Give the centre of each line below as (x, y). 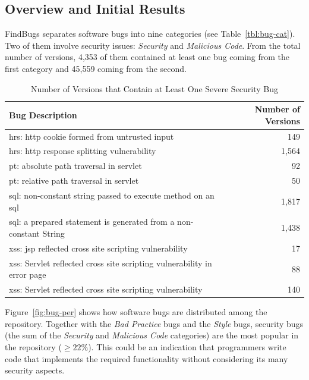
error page (28, 274)
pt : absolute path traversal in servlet (75, 166)
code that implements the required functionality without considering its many (146, 358)
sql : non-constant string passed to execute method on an (112, 195)
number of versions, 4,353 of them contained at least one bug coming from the (147, 57)
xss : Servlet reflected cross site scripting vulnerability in (111, 263)
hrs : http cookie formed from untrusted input (92, 136)
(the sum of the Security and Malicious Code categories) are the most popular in (152, 335)
